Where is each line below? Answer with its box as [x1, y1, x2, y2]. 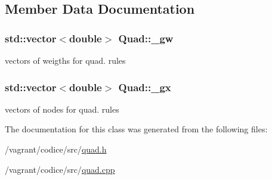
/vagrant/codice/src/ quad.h [5, 143, 107, 155]
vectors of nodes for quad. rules [5, 103, 119, 115]
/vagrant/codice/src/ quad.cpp [5, 163, 115, 175]
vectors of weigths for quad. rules [5, 54, 126, 66]
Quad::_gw [118, 30, 174, 45]
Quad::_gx [118, 79, 171, 94]
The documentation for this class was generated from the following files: [5, 123, 268, 135]
